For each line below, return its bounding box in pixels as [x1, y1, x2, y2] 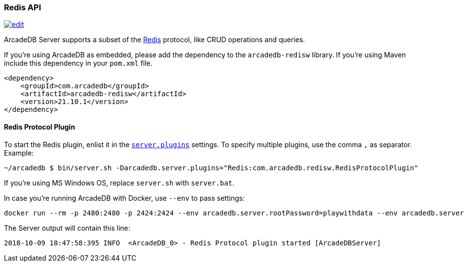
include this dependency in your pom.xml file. [4, 59, 153, 68]
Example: [4, 148, 34, 157]
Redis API [4, 2, 41, 12]
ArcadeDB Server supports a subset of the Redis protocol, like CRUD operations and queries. [4, 35, 305, 44]
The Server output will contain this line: [4, 223, 130, 232]
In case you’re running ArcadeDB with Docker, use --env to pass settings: [4, 193, 245, 202]
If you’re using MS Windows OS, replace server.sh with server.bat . [4, 178, 234, 187]
